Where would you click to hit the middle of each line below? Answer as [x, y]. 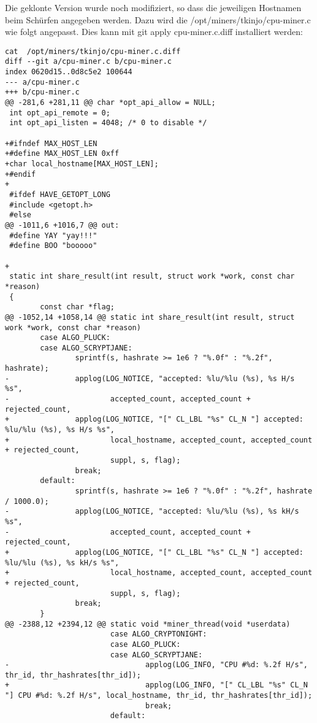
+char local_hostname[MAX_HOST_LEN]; [82, 164]
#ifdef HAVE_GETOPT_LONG [60, 194]
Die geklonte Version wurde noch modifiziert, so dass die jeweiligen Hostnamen [153, 7]
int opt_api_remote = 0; [60, 113]
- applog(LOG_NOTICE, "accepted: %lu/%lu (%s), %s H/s [150, 378]
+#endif [21, 174]
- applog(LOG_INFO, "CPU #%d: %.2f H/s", [156, 665]
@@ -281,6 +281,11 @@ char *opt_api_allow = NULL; [110, 103]
